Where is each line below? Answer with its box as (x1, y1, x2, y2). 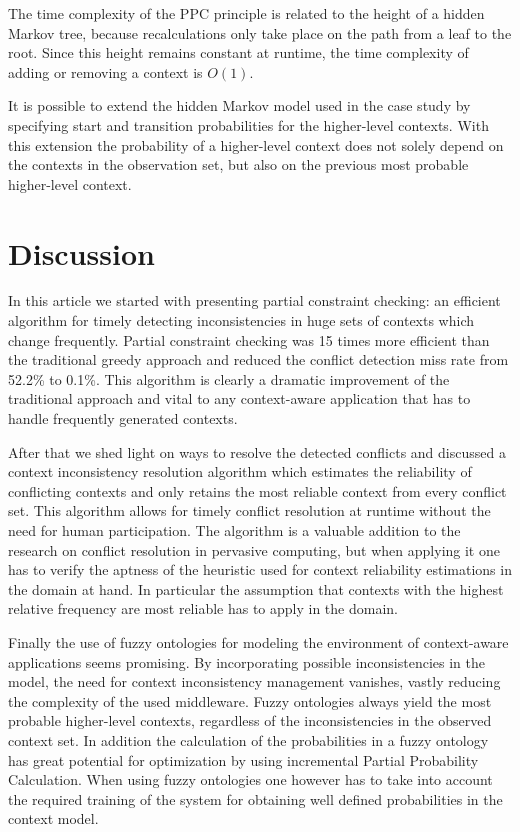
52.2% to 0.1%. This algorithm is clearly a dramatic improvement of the (8, 368, 450, 389)
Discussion (8, 232, 155, 273)
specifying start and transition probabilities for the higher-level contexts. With (8, 114, 489, 135)
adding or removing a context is (8, 61, 203, 82)
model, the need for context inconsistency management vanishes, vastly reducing (8, 671, 501, 692)
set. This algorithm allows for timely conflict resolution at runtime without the (8, 500, 491, 521)
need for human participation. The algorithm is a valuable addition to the (8, 520, 461, 540)
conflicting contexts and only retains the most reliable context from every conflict (8, 480, 507, 501)
